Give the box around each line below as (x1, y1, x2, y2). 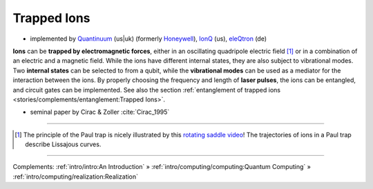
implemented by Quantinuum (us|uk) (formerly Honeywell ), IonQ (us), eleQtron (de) (30, 34, 267, 43)
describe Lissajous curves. (25, 140, 102, 148)
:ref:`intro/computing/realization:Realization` (12, 172, 138, 181)
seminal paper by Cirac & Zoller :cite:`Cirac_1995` (30, 108, 170, 117)
